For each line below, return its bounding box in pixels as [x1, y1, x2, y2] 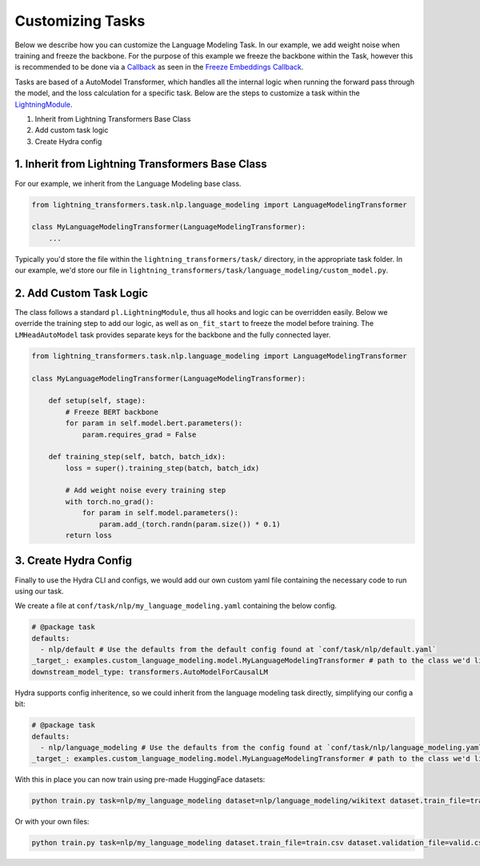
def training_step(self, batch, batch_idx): [48, 453, 226, 461]
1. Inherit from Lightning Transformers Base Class [14, 157, 267, 171]
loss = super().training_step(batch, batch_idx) [65, 463, 260, 473]
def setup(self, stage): [48, 397, 146, 405]
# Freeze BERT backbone [65, 407, 159, 417]
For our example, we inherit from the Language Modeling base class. [14, 179, 242, 188]
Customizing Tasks [14, 12, 146, 30]
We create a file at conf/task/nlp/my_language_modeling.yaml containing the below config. [14, 601, 338, 610]
